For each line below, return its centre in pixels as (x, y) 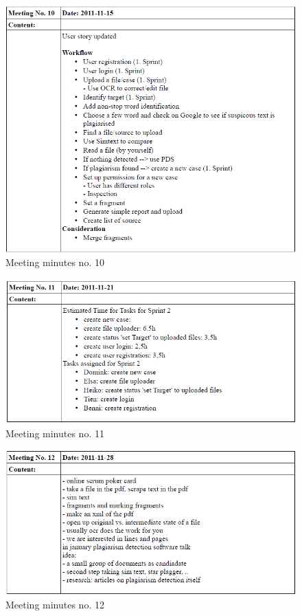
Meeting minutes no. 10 (55, 262)
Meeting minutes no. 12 (55, 604)
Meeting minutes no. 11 (55, 433)
